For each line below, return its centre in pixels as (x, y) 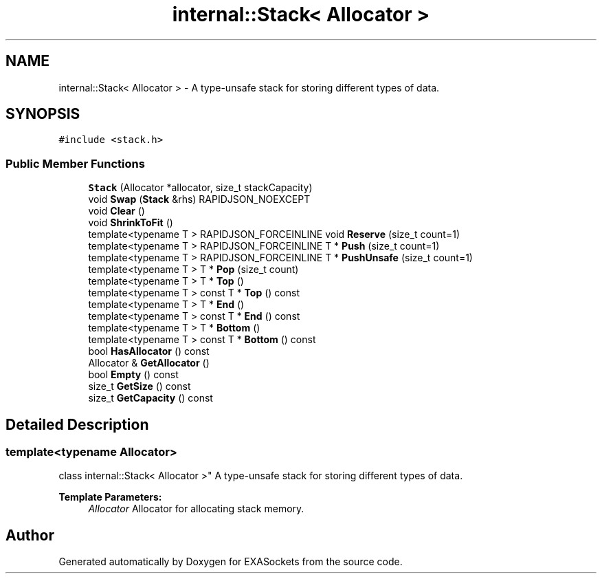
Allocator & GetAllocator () (149, 363)
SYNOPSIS (43, 114)
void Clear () (116, 211)
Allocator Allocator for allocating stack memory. (196, 509)
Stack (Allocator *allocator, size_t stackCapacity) (200, 188)
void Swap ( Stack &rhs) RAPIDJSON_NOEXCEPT (199, 199)
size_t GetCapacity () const (150, 398)
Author (30, 535)
